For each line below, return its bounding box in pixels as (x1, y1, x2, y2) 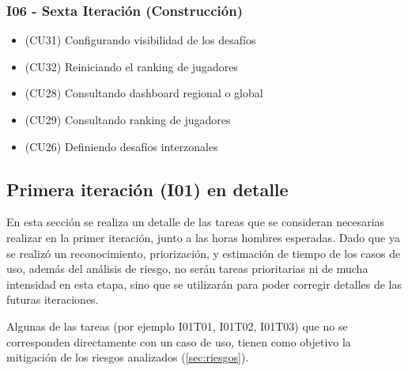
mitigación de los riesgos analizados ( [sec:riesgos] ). (6, 349, 249, 365)
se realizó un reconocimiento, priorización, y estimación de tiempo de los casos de (6, 244, 401, 261)
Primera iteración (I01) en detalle (6, 176, 289, 201)
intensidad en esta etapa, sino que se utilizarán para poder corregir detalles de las (6, 275, 402, 292)
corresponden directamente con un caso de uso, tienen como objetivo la (6, 333, 351, 350)
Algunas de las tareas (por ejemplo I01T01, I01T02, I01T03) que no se (6, 317, 348, 334)
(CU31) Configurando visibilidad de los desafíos (25, 32, 256, 48)
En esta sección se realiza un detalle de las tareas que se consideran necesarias (6, 214, 385, 230)
